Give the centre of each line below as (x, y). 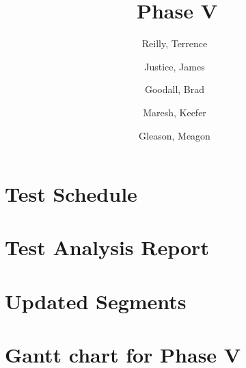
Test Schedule (71, 194)
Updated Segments (96, 301)
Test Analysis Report (107, 247)
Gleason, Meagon (175, 135)
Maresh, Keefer (175, 112)
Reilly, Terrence (175, 43)
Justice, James (175, 66)
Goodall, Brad (175, 89)
